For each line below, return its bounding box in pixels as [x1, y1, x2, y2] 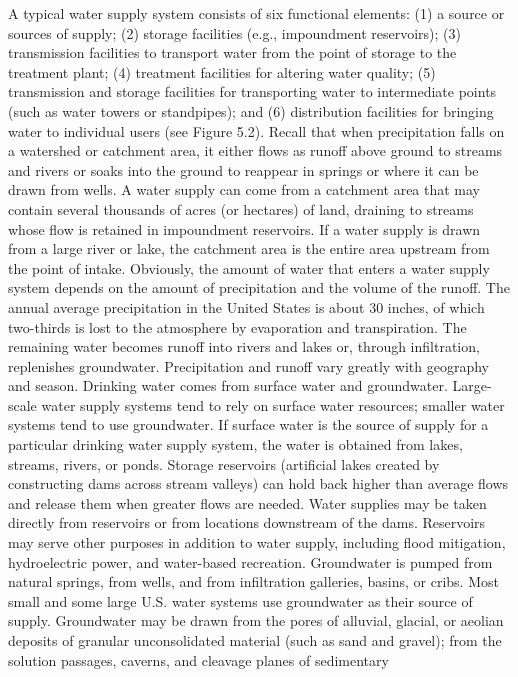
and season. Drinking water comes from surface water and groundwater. [8, 375, 448, 396]
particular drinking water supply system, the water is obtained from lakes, [8, 434, 463, 455]
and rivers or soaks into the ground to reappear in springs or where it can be [8, 159, 479, 180]
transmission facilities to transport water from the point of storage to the [8, 42, 457, 63]
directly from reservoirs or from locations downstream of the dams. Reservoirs [8, 512, 486, 533]
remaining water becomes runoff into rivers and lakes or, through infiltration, [8, 336, 480, 357]
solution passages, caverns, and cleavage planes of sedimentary [8, 649, 389, 670]
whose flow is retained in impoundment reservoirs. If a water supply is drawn [8, 218, 481, 239]
